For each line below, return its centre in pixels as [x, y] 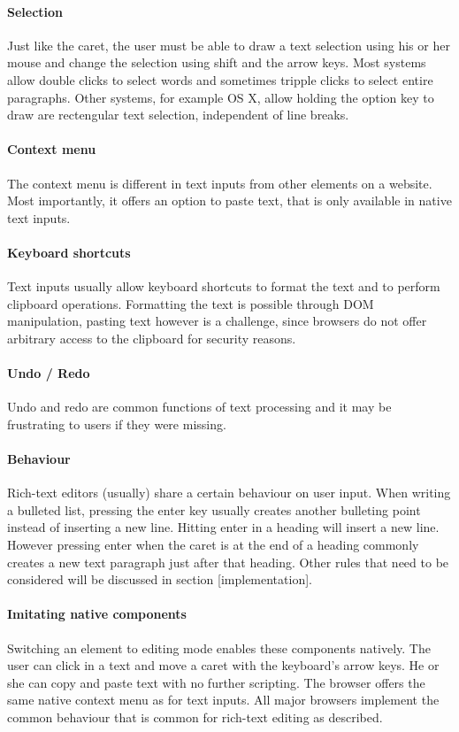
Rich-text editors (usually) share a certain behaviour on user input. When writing [229, 493]
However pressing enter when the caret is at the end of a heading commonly [213, 545]
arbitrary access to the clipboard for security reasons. [152, 338]
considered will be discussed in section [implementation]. [160, 579]
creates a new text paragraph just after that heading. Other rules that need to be [228, 562]
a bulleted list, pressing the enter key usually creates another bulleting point [214, 509]
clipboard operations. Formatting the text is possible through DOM [191, 303]
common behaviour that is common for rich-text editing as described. [195, 717]
